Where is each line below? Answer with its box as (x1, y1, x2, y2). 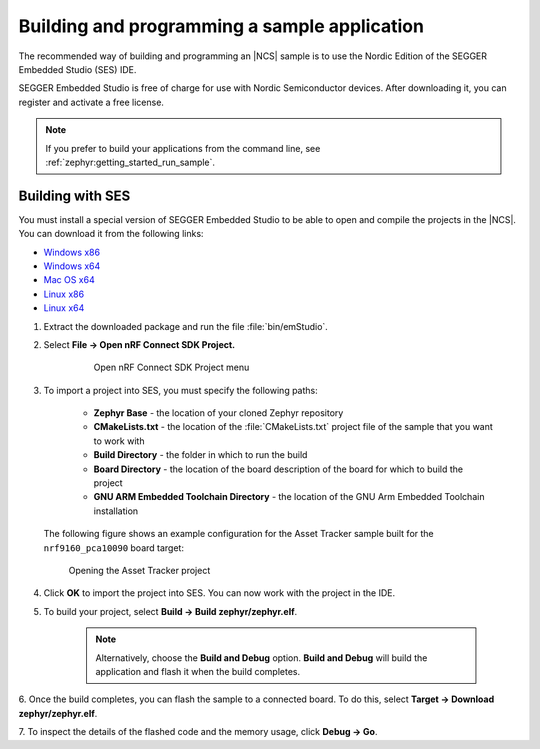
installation (93, 505, 139, 517)
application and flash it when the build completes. (95, 665, 300, 677)
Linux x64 (43, 302, 85, 314)
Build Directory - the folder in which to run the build (93, 449, 308, 461)
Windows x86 (43, 246, 100, 258)
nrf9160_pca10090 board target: (43, 541, 185, 554)
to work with (93, 435, 145, 447)
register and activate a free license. (18, 96, 165, 108)
